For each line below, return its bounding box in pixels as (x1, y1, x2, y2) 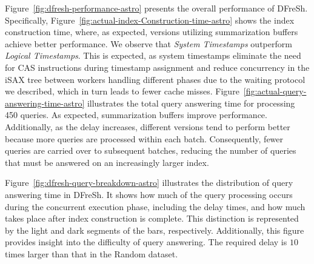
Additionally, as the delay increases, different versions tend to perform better (5, 120, 290, 133)
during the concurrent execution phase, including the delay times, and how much (5, 200, 306, 213)
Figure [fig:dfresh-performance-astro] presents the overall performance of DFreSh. (5, 2, 308, 14)
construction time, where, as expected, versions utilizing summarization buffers (5, 25, 298, 38)
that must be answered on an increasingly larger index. (5, 156, 209, 168)
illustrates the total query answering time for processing (87, 96, 295, 109)
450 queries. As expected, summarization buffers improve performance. (5, 108, 267, 121)
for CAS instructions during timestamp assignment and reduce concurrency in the (5, 61, 310, 73)
